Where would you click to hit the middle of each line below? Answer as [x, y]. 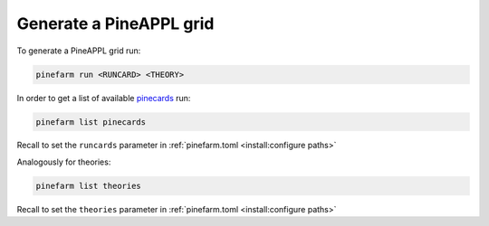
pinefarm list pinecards [91, 122]
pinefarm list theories [89, 186]
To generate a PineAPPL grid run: [79, 51]
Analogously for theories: [64, 162]
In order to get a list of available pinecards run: [104, 98]
